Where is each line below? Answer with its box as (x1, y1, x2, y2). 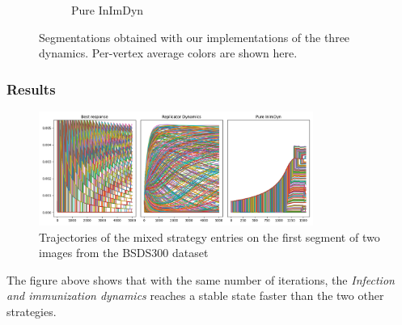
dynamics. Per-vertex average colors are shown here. (39, 44, 298, 61)
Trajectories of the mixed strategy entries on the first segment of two (39, 228, 380, 245)
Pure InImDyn (71, 2, 144, 18)
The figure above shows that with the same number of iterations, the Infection (6, 271, 395, 288)
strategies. (6, 303, 57, 320)
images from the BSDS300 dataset (39, 244, 209, 261)
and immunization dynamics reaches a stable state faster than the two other (6, 287, 384, 304)
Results (6, 78, 56, 99)
